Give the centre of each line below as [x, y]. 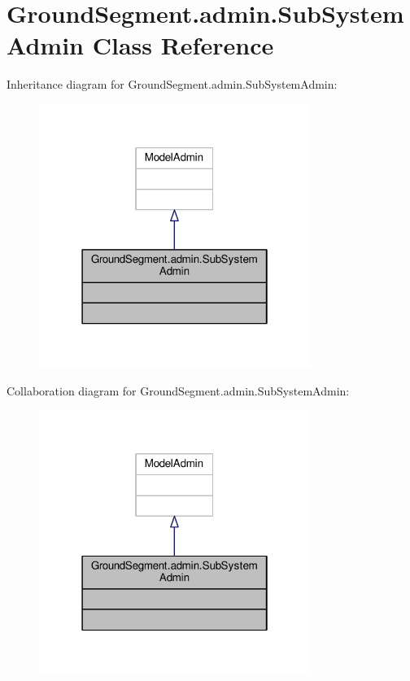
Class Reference [183, 45]
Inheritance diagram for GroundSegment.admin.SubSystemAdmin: [172, 84]
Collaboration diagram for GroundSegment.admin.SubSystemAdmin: [178, 390]
